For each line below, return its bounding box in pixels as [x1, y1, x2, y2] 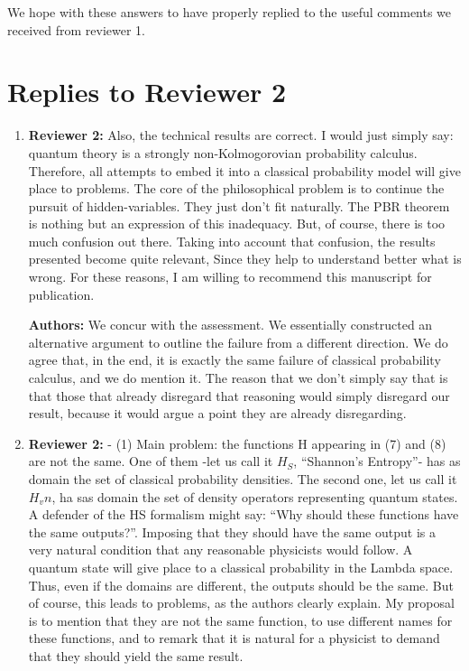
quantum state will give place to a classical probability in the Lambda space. [28, 557, 454, 576]
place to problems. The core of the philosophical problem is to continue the [28, 179, 445, 198]
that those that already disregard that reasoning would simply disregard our [28, 386, 450, 405]
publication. [28, 284, 95, 303]
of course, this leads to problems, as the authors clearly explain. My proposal [28, 593, 455, 612]
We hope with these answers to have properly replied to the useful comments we [7, 3, 452, 21]
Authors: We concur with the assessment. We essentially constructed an [28, 315, 433, 334]
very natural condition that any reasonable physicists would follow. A [28, 540, 413, 559]
